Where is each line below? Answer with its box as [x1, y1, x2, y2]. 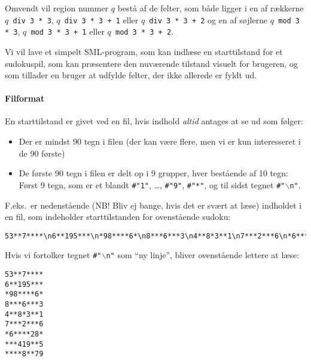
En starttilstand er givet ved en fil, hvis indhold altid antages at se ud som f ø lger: [5, 115, 303, 127]
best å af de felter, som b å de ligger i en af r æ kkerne [117, 2, 304, 14]
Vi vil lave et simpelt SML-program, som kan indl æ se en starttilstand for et [5, 45, 283, 57]
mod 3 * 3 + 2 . [115, 25, 173, 38]
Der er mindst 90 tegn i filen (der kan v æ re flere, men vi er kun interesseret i [19, 135, 301, 148]
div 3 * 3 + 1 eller [64, 13, 139, 26]
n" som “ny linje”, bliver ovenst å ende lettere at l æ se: [106, 249, 300, 261]
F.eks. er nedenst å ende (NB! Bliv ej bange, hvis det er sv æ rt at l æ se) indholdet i [5, 198, 302, 211]
